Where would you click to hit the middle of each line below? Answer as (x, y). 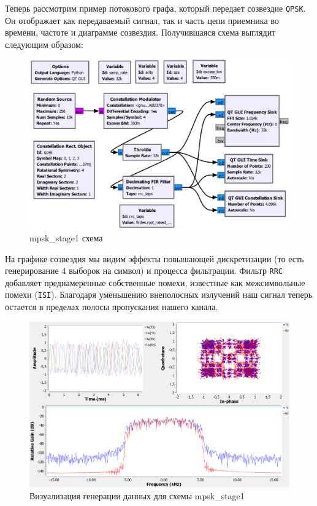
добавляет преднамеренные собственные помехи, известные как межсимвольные (155, 282)
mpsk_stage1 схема (66, 238)
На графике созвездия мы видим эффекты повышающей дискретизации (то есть (155, 258)
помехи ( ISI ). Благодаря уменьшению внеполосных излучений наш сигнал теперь (159, 294)
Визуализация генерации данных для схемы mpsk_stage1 (137, 496)
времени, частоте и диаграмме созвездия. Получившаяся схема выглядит (140, 32)
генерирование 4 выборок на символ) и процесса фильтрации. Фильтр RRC (144, 271)
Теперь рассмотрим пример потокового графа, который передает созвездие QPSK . (155, 8)
